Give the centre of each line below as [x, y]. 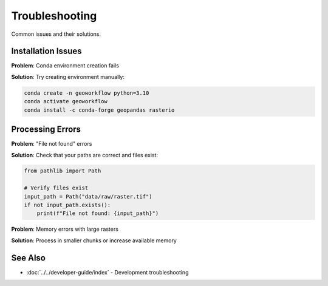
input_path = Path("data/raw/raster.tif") [88, 196]
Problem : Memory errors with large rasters [65, 229]
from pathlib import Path [63, 171]
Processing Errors [46, 130]
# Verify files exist [56, 188]
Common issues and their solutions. [56, 34]
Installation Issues [46, 51]
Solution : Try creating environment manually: [68, 77]
